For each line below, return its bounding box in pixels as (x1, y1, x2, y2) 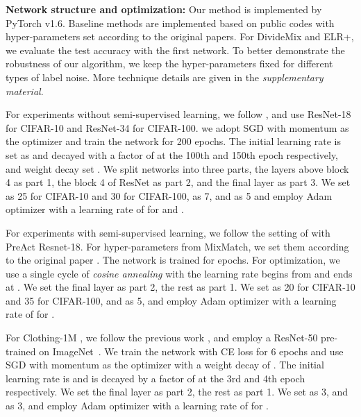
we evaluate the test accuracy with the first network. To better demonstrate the (6, 42, 345, 57)
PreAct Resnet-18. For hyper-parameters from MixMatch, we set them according (6, 239, 349, 253)
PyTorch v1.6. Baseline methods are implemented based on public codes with (6, 15, 335, 30)
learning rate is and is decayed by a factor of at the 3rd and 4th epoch (6, 371, 305, 385)
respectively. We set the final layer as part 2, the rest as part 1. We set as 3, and (6, 384, 349, 399)
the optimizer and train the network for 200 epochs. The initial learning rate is (6, 134, 342, 148)
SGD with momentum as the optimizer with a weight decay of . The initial (6, 357, 324, 372)
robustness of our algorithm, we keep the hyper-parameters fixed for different (6, 56, 333, 71)
